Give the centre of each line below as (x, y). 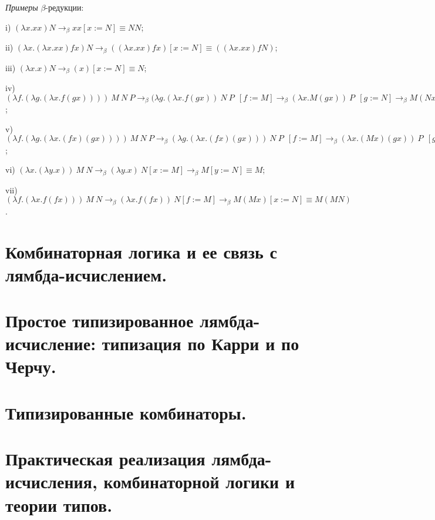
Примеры (22, 7)
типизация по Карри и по (200, 343)
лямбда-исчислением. (86, 274)
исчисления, (51, 482)
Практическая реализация (105, 459)
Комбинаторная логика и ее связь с (141, 251)
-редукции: (65, 7)
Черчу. (31, 366)
